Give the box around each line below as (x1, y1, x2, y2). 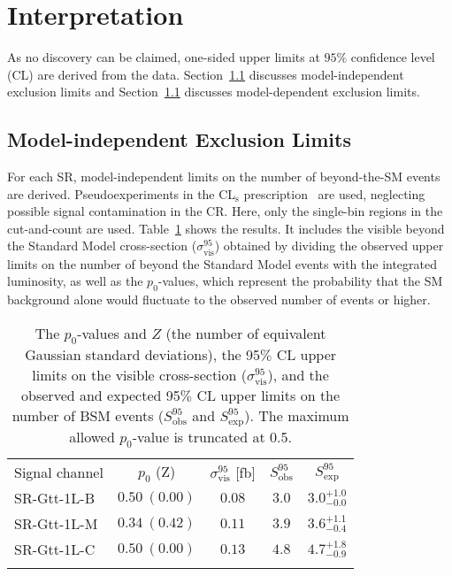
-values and (77, 322, 147, 343)
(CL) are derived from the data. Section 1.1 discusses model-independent (7, 65, 404, 83)
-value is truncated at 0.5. (132, 426, 292, 447)
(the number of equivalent (165, 322, 326, 343)
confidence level (350, 48, 435, 66)
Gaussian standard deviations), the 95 (25, 343, 260, 365)
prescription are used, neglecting (243, 184, 425, 203)
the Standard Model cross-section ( (7, 236, 197, 255)
